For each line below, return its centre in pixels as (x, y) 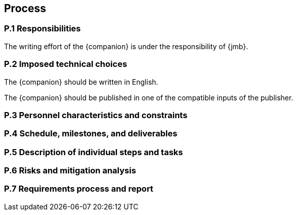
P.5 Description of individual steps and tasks (94, 152)
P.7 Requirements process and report (79, 189)
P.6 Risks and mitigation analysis (70, 171)
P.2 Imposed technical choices (66, 64)
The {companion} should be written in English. (81, 82)
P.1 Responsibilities (43, 29)
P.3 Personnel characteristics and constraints (96, 115)
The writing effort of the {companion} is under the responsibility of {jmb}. (126, 46)
